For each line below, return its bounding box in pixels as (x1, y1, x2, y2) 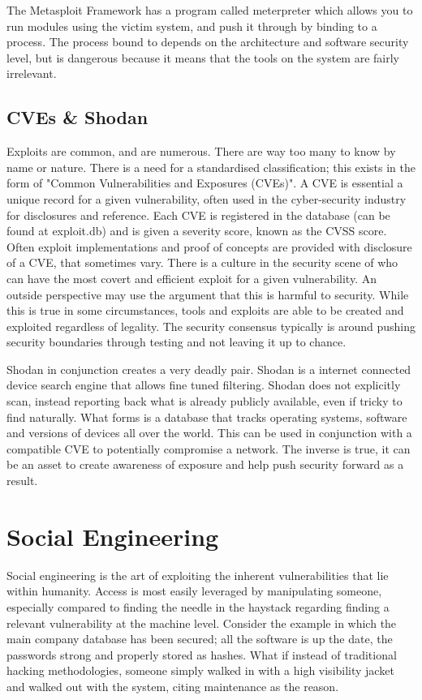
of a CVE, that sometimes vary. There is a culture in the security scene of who (6, 254, 398, 271)
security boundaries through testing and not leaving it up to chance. (6, 333, 347, 350)
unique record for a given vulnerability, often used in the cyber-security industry (6, 190, 407, 207)
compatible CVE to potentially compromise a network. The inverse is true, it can (6, 440, 411, 457)
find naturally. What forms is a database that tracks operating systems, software (6, 408, 407, 425)
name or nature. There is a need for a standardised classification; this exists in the (6, 158, 416, 175)
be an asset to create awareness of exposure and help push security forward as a (6, 456, 404, 473)
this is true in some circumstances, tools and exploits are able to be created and (6, 302, 404, 319)
